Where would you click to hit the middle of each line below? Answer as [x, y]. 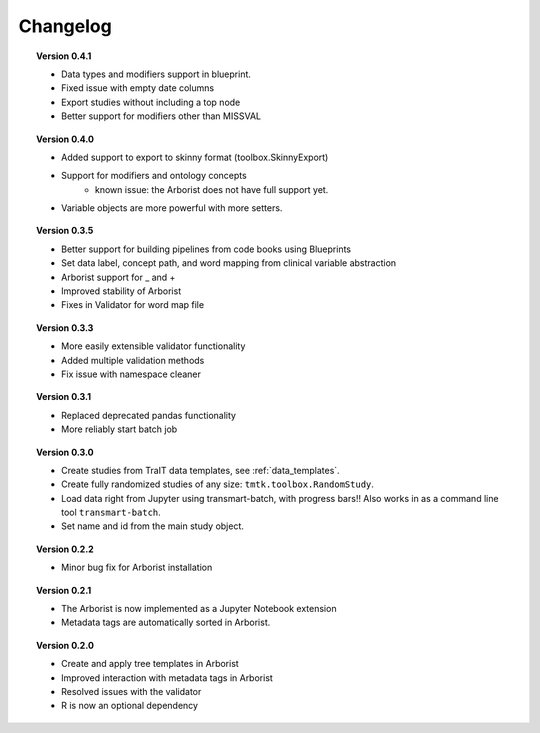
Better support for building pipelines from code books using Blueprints [206, 249]
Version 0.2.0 [65, 645]
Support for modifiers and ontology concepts [154, 176]
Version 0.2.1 [64, 590]
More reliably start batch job [119, 429]
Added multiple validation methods [133, 360]
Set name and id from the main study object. [153, 526]
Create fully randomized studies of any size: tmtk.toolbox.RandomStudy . [218, 484]
